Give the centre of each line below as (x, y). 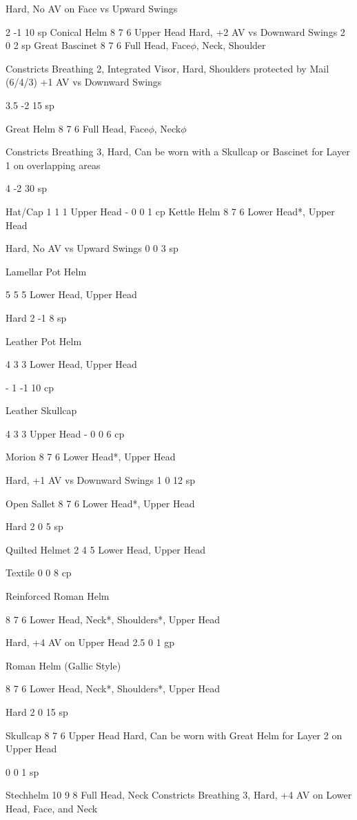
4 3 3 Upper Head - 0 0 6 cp (65, 433)
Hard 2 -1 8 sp (36, 317)
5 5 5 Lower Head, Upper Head (71, 294)
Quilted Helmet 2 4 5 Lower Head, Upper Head (105, 549)
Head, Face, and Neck (52, 808)
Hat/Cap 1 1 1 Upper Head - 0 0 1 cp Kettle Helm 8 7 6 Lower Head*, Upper (170, 211)
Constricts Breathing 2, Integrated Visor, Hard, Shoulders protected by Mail (167, 68)
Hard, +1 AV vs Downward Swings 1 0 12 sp (101, 480)
